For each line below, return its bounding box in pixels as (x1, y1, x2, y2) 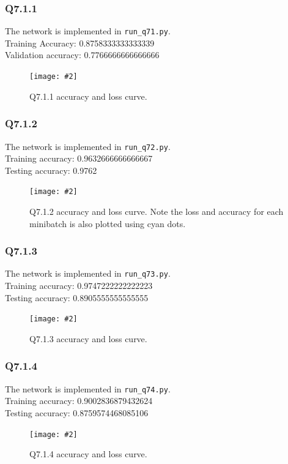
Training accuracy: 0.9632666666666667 (5, 152, 153, 165)
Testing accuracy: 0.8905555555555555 (5, 291, 149, 304)
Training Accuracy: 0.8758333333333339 (5, 36, 155, 49)
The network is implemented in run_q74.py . (5, 382, 171, 395)
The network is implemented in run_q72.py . (5, 140, 171, 152)
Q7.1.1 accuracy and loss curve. (29, 89, 147, 102)
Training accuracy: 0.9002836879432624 (5, 394, 153, 407)
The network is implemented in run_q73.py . (5, 267, 171, 280)
